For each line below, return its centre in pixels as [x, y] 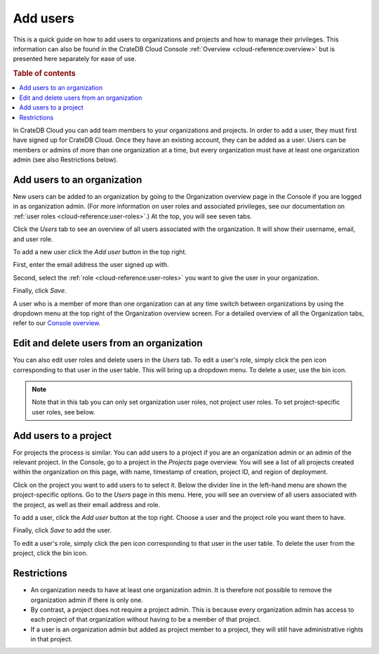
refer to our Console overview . [57, 323]
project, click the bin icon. [50, 553]
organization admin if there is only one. [87, 600]
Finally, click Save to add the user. [62, 530]
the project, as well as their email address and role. [87, 504]
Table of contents [45, 74]
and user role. [33, 239]
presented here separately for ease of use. [75, 59]
